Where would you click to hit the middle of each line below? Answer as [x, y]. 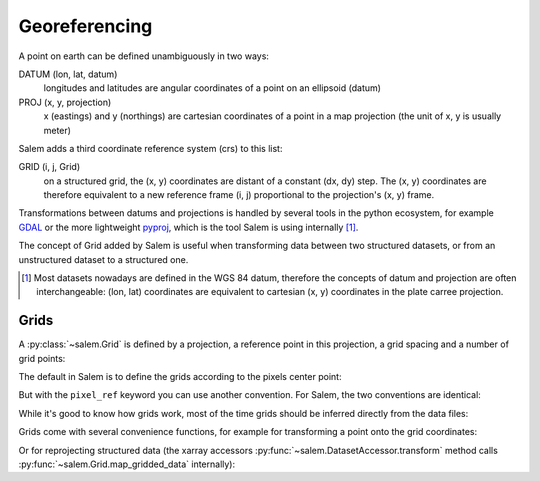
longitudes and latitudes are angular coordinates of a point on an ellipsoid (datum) [212, 88]
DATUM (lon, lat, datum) [68, 74]
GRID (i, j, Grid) [49, 167]
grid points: [42, 358]
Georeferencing [85, 26]
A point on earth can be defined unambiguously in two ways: [144, 56]
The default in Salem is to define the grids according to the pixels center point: [180, 377]
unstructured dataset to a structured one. [103, 259]
